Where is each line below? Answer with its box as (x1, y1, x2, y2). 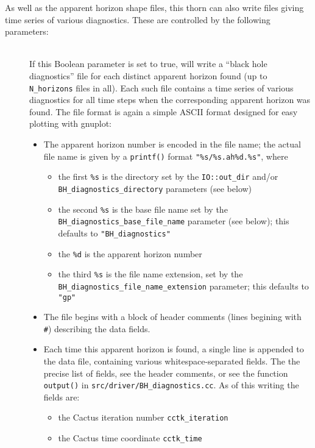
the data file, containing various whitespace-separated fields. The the (43, 355, 300, 367)
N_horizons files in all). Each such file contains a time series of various (29, 81, 294, 94)
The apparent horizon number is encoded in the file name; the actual (43, 138, 301, 150)
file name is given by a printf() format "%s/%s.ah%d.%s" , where (43, 149, 288, 162)
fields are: (43, 390, 80, 403)
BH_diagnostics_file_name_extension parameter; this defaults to (58, 279, 309, 292)
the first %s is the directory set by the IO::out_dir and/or (58, 170, 278, 183)
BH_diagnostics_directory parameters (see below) (58, 182, 252, 194)
